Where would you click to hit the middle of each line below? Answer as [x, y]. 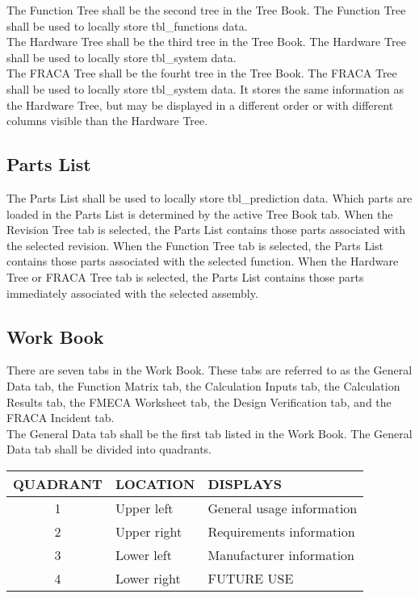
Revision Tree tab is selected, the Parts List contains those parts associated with [206, 230]
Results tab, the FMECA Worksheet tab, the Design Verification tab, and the [199, 401]
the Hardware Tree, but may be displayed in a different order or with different [200, 105]
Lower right [148, 578]
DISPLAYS [245, 483]
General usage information [283, 508]
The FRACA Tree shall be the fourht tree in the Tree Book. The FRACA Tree [202, 73]
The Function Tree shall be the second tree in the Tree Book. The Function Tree [206, 10]
